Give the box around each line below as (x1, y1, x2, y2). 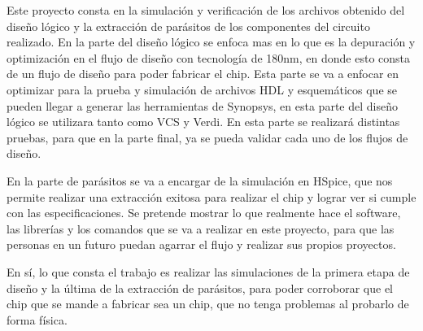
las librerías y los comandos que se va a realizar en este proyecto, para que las (7, 220, 395, 237)
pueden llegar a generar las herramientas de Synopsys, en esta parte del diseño (7, 97, 398, 114)
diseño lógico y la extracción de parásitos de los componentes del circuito (7, 17, 370, 34)
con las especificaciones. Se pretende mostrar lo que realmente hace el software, (7, 204, 401, 221)
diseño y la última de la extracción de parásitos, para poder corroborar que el (7, 279, 394, 296)
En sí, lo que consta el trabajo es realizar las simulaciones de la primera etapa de (7, 263, 410, 280)
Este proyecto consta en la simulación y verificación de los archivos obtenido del (7, 2, 405, 18)
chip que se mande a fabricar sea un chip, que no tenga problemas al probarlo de (7, 295, 409, 312)
